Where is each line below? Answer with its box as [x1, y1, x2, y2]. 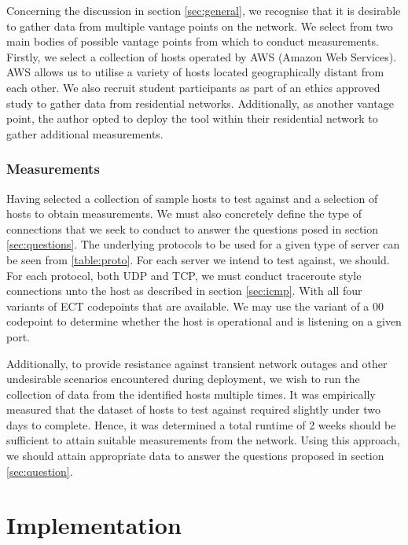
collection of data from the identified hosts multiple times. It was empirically [6, 385, 376, 402]
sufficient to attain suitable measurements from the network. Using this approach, [6, 432, 400, 448]
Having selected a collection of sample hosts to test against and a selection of [6, 190, 378, 206]
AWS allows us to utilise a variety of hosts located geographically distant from [6, 64, 384, 80]
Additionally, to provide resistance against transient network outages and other [6, 355, 388, 371]
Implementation [6, 509, 182, 541]
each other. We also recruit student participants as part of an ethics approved [6, 79, 380, 95]
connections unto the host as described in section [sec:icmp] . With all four [6, 282, 362, 299]
